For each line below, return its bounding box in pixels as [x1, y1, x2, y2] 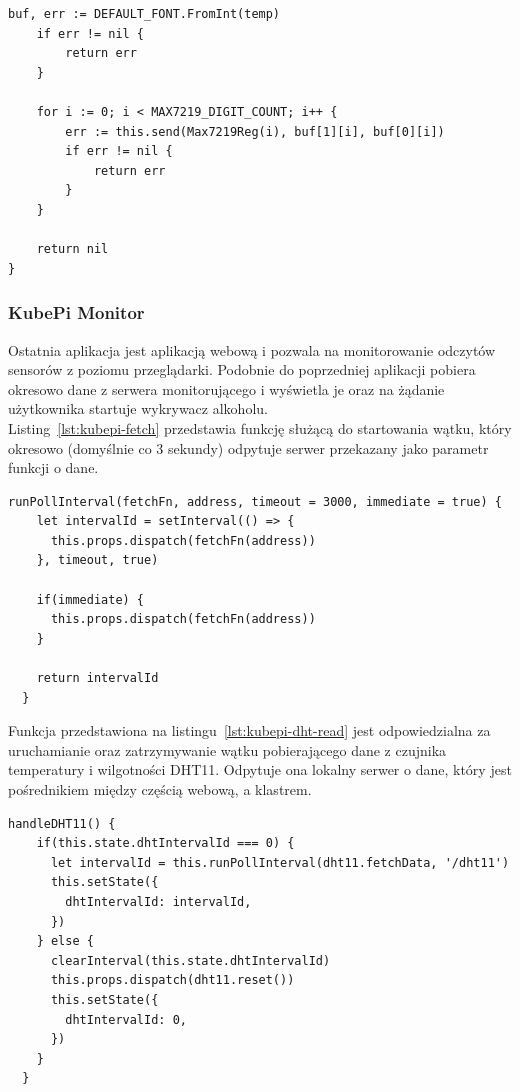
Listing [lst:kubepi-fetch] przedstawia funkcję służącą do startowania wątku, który [8, 417, 512, 438]
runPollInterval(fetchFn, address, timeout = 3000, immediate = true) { [8, 494, 502, 509]
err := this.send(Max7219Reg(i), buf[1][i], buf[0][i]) [65, 124, 445, 139]
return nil [36, 242, 109, 257]
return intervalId [36, 671, 159, 686]
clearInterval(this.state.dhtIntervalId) [50, 953, 331, 968]
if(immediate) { [36, 592, 145, 607]
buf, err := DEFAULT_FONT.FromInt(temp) [8, 7, 281, 21]
